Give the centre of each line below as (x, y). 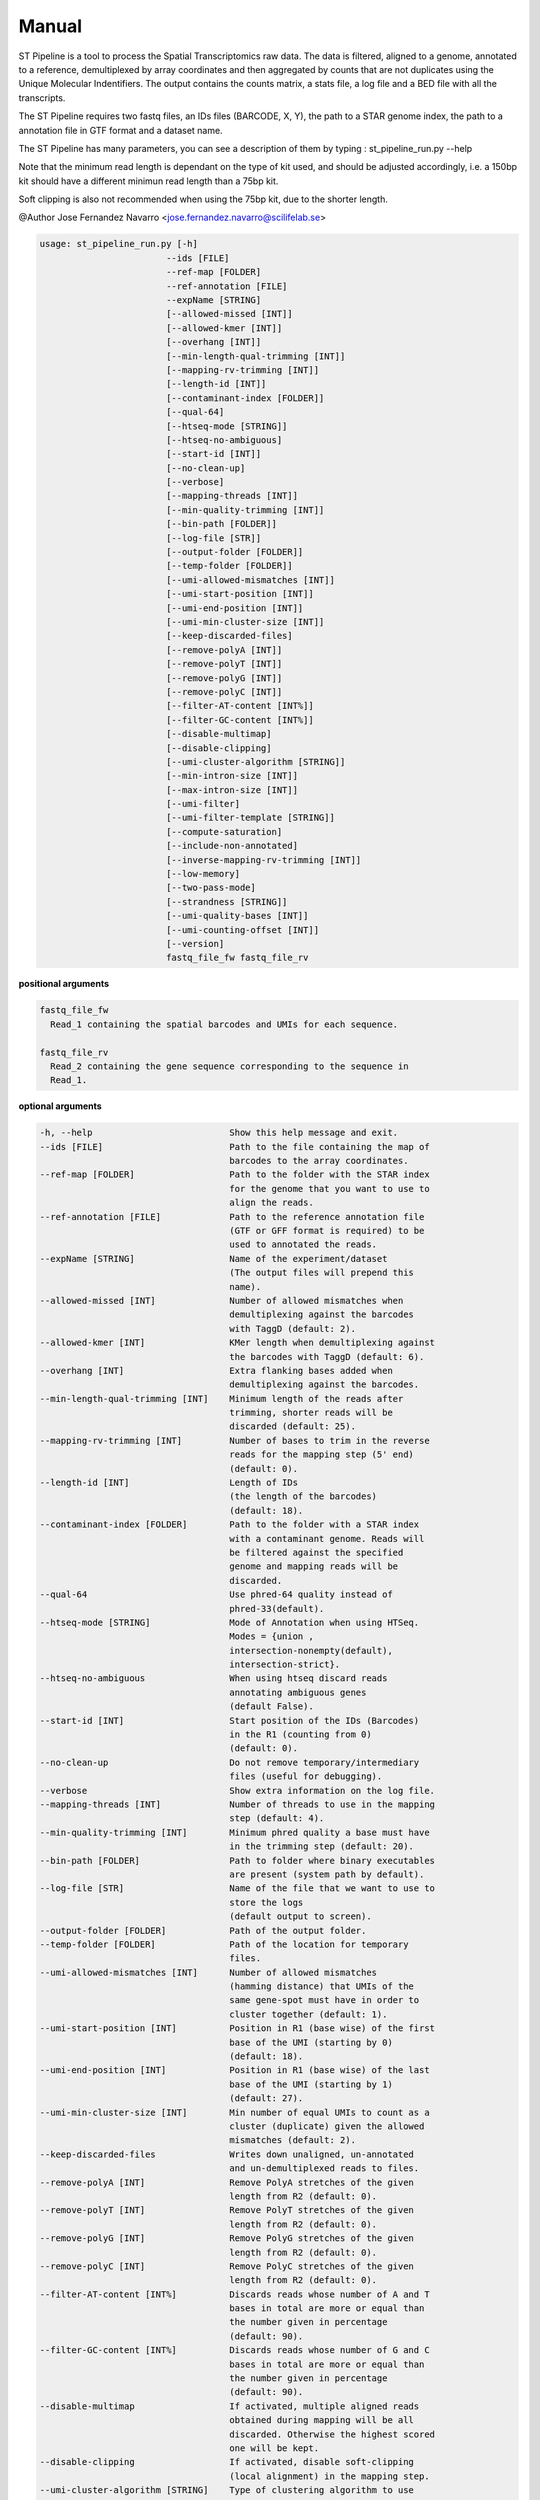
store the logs (266, 1902)
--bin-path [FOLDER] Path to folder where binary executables (237, 1860)
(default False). (271, 1706)
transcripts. (42, 97)
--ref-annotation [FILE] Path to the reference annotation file (232, 1216)
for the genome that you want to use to (329, 1188)
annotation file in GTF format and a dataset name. (121, 130)
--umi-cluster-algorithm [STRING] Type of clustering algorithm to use (227, 2490)
